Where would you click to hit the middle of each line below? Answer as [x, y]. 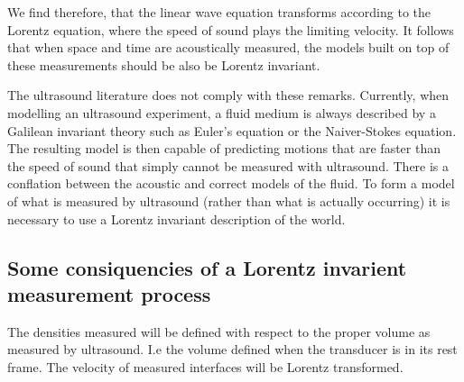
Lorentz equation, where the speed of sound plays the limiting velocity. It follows [231, 29]
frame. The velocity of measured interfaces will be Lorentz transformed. [205, 366]
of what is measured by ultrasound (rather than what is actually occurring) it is [229, 200]
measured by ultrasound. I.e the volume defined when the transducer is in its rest [232, 349]
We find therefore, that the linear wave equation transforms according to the [219, 12]
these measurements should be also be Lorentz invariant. [164, 64]
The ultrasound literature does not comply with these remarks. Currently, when [228, 95]
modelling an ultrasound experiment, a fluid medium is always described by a [222, 112]
